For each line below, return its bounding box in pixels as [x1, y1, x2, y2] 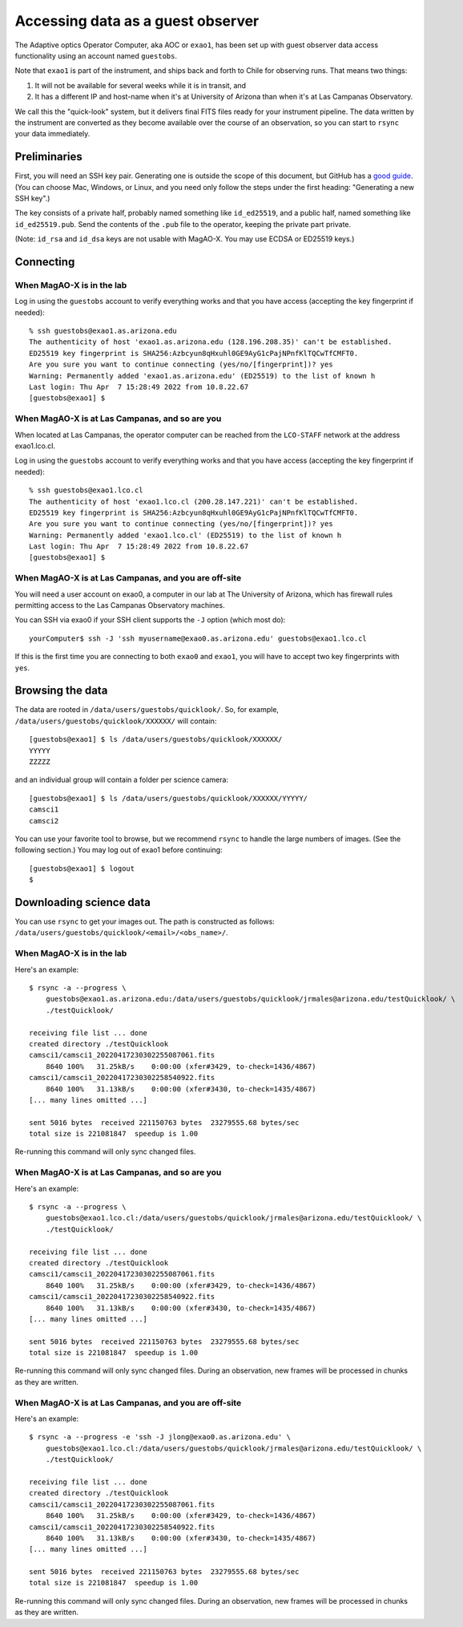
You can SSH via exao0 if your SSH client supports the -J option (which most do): [14, 615, 286, 625]
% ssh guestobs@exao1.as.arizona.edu [29, 326, 178, 336]
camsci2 [29, 816, 59, 825]
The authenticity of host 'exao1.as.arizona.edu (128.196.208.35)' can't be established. [29, 338, 393, 346]
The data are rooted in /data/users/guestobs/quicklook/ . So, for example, [14, 705, 280, 714]
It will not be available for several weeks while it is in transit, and [34, 80, 247, 90]
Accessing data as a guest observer [14, 12, 260, 30]
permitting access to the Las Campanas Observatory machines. [14, 601, 225, 609]
